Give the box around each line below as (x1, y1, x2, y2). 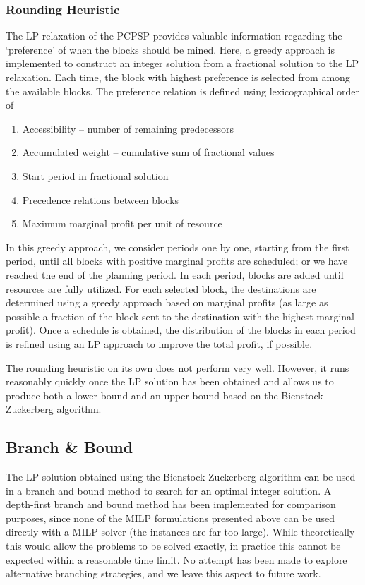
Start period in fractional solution (22, 168, 169, 183)
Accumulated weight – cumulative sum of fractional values (22, 145, 275, 159)
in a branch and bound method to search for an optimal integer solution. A (6, 483, 332, 497)
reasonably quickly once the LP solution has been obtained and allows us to (6, 374, 334, 389)
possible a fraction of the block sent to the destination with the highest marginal (6, 308, 354, 323)
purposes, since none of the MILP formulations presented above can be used (6, 510, 335, 525)
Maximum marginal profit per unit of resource (22, 216, 222, 231)
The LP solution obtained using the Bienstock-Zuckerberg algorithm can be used (6, 469, 356, 484)
